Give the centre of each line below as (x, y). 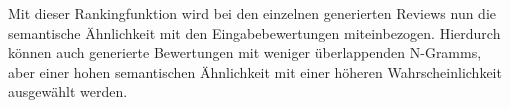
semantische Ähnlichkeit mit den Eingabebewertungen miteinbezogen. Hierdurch (254, 32)
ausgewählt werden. (68, 91)
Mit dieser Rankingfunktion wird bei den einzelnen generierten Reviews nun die (252, 13)
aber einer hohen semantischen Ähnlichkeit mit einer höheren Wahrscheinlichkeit (255, 71)
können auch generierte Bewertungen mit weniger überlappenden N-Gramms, (245, 52)
